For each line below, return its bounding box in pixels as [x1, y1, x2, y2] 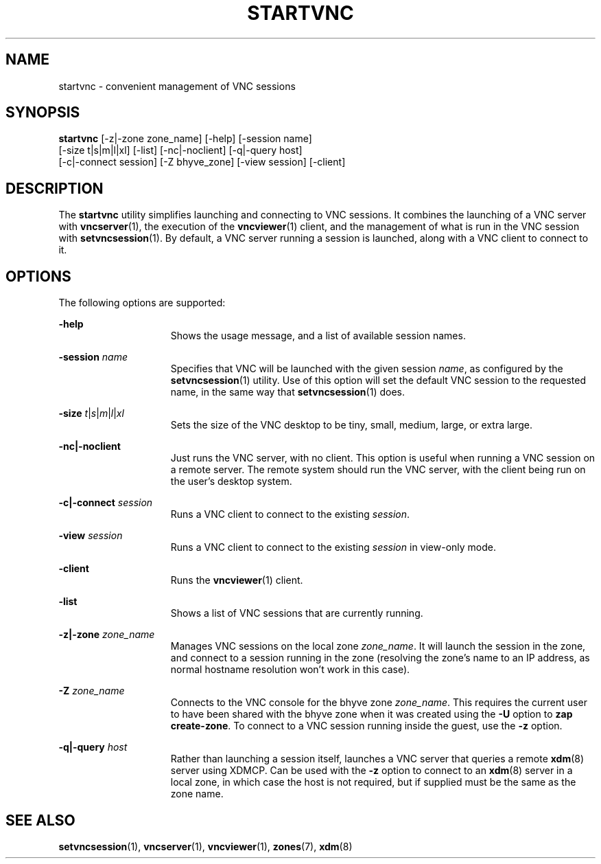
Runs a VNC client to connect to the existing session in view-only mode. [170, 541, 497, 554]
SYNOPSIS [5, 104, 80, 122]
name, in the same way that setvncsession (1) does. [170, 386, 405, 398]
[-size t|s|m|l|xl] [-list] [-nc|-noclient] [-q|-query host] [58, 144, 303, 157]
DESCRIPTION [5, 179, 104, 197]
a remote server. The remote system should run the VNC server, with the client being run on [170, 464, 586, 476]
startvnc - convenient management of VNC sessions [58, 80, 296, 92]
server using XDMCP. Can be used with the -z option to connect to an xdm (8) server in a [170, 764, 573, 777]
